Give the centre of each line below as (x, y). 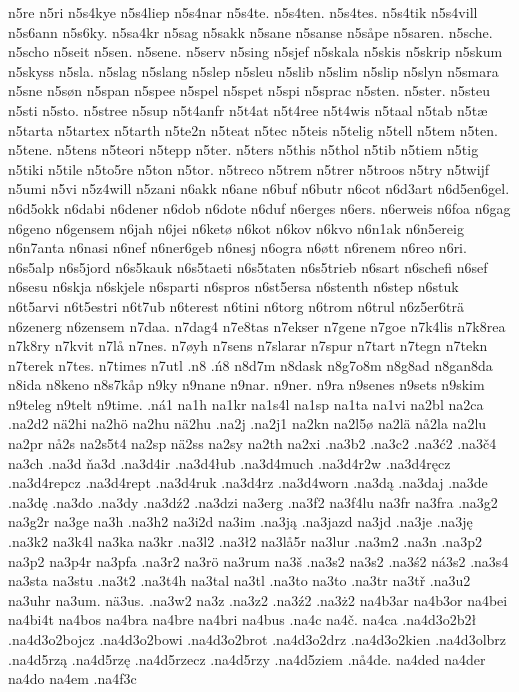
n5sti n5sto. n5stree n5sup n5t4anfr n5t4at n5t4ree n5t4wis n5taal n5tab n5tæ (248, 109)
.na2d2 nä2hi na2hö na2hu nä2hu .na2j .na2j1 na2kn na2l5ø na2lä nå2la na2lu (247, 423)
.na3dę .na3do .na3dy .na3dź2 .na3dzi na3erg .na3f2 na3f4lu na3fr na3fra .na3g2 (253, 501)
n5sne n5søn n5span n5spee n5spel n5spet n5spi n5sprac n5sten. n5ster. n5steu (249, 90)
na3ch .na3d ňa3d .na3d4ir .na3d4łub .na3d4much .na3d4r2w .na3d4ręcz (229, 462)
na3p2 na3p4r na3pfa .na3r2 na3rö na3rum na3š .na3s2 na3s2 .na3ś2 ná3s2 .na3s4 (258, 560)
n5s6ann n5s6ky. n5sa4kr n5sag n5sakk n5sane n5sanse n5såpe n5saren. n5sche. (250, 31)
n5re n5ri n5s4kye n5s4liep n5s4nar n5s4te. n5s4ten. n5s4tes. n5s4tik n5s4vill (243, 12)
